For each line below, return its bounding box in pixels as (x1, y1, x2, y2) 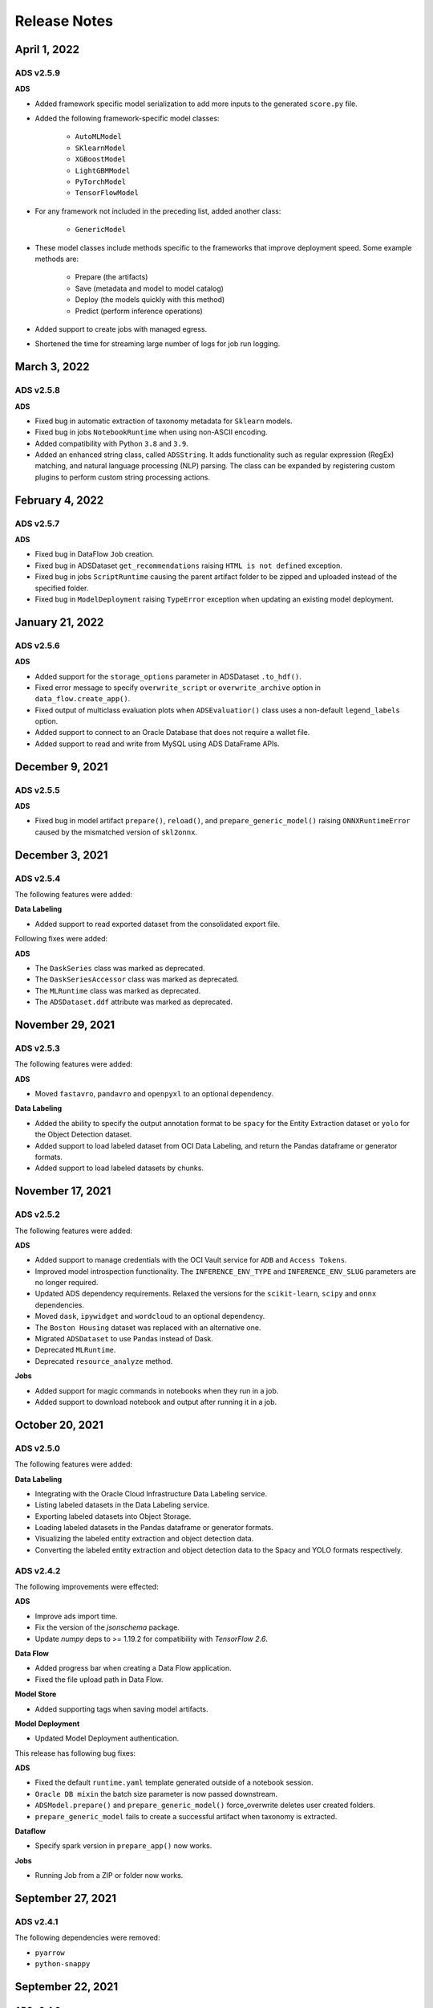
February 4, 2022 (14, 493, 104, 507)
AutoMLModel (75, 133, 122, 141)
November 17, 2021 (14, 1185, 111, 1198)
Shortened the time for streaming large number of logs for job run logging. (34, 339, 281, 349)
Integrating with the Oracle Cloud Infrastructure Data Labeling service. (34, 1488, 268, 1498)
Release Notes (14, 12, 114, 30)
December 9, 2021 (14, 760, 108, 773)
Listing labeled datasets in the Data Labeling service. (34, 1500, 210, 1510)
